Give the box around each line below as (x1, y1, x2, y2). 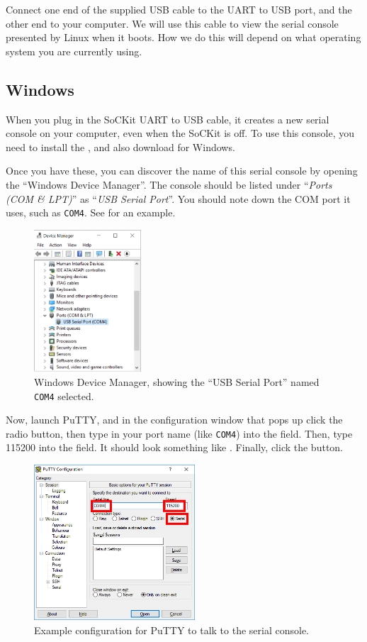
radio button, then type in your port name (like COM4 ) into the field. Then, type (6, 426, 353, 441)
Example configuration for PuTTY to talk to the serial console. (34, 622, 310, 637)
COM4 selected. (34, 388, 94, 403)
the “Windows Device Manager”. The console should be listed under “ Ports (6, 177, 332, 192)
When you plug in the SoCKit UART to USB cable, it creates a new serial (6, 111, 329, 126)
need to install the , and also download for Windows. (6, 139, 235, 154)
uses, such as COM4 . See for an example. (6, 205, 176, 220)
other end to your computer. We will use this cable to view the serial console (6, 16, 339, 31)
